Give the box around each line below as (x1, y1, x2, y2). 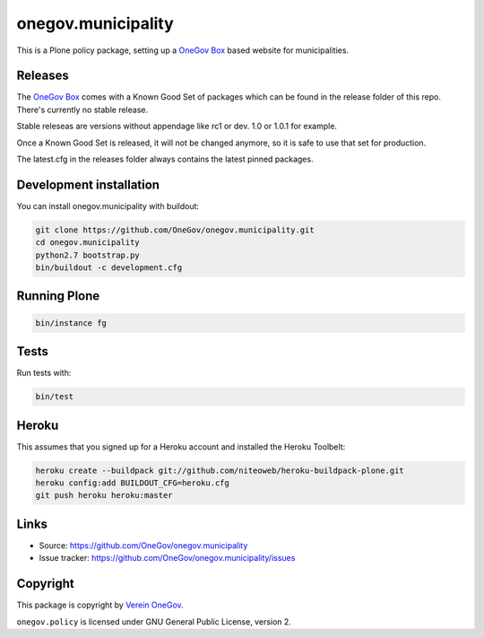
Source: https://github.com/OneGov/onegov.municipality (39, 539, 248, 551)
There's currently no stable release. (16, 104, 148, 115)
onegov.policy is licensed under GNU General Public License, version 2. (16, 616, 291, 627)
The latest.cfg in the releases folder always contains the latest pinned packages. (16, 153, 314, 165)
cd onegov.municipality (35, 238, 141, 248)
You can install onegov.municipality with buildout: (16, 200, 200, 211)
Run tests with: (16, 368, 72, 379)
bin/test (35, 391, 74, 402)
